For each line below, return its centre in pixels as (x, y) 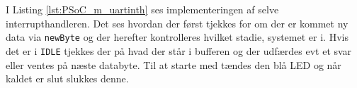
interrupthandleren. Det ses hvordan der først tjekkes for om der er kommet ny (177, 23)
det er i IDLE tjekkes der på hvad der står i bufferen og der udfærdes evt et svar (179, 50)
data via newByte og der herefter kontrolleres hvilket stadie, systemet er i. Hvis (177, 37)
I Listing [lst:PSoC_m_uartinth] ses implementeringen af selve (142, 9)
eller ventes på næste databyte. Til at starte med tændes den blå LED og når (174, 64)
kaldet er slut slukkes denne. (67, 78)
